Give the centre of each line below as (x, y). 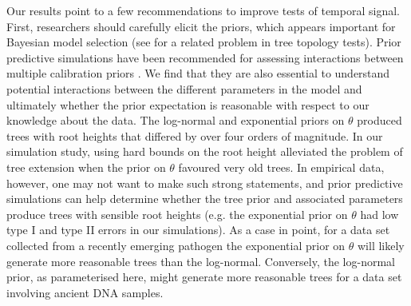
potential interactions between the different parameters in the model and (184, 88)
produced (379, 120)
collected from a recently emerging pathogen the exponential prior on (176, 245)
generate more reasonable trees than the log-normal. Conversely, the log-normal (201, 261)
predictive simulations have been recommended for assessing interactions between (205, 57)
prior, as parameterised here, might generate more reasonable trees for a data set (204, 277)
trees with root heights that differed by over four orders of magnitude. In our (195, 135)
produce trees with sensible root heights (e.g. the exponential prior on (177, 214)
